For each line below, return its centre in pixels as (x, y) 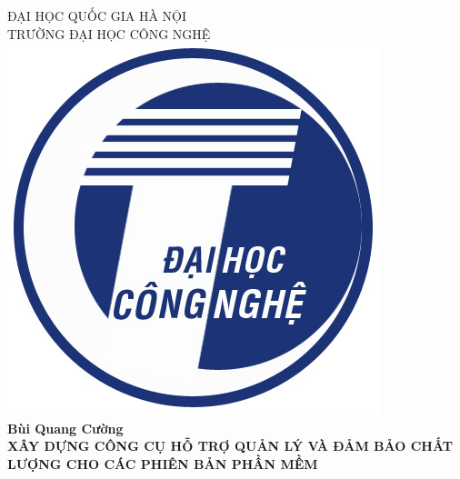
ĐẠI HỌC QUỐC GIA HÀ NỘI (97, 15)
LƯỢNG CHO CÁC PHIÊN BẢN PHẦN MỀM (163, 463)
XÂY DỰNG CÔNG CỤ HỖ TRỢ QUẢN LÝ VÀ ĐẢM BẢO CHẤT (230, 446)
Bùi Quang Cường (65, 428)
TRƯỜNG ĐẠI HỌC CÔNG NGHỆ (109, 33)
